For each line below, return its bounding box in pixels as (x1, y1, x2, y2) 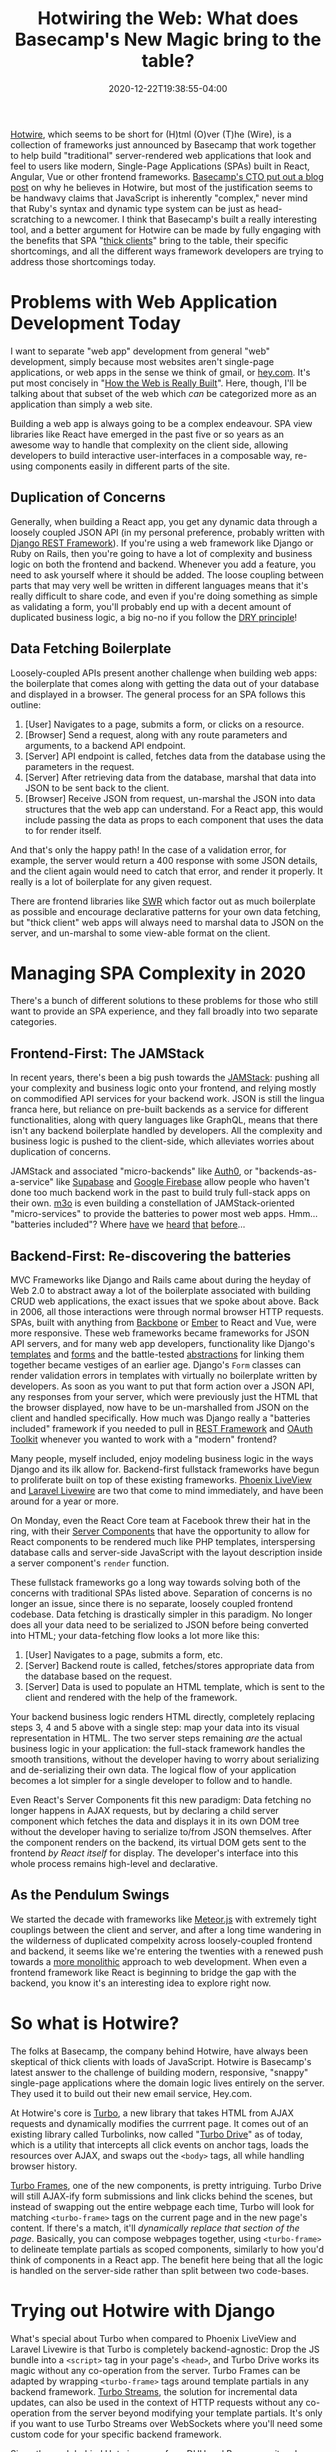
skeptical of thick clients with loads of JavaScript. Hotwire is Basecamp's (10, 2055, 312, 2067)
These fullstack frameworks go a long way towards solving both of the (10, 1577, 301, 1589)
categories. (10, 1016, 57, 1028)
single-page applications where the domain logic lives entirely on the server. (10, 2077, 325, 2089)
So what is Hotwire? (10, 2012, 180, 2035)
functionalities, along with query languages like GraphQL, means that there (10, 1114, 318, 1126)
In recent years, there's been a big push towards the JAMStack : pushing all (10, 1072, 320, 1084)
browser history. (10, 2160, 78, 2172)
